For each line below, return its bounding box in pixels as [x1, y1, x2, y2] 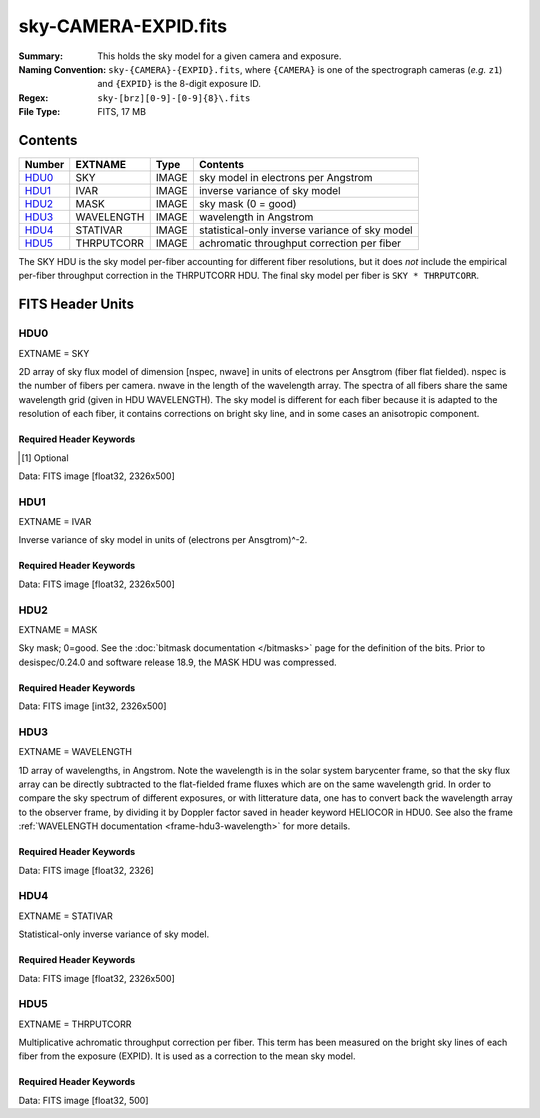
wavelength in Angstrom [198, 210, 314, 224]
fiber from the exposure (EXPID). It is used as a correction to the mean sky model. [18, 1050, 356, 1062]
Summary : [18, 50, 64, 62]
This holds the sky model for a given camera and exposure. [97, 50, 342, 62]
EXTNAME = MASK [18, 623, 98, 635]
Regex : [18, 91, 49, 104]
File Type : [18, 106, 61, 118]
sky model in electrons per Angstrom [198, 171, 373, 185]
